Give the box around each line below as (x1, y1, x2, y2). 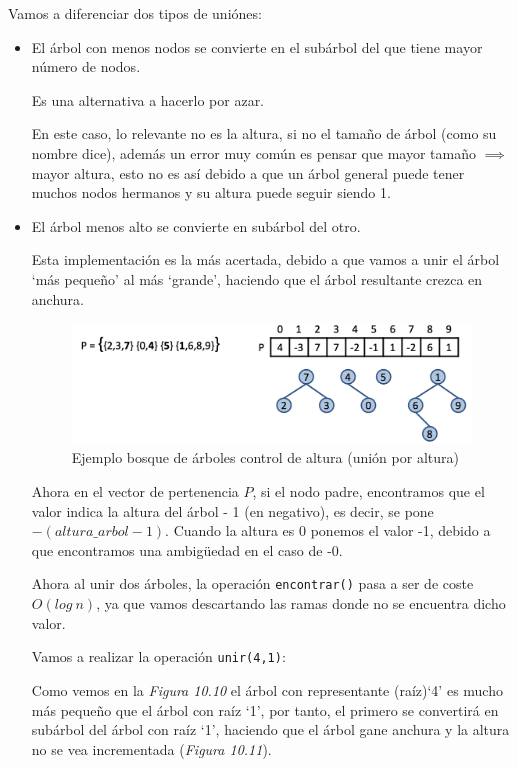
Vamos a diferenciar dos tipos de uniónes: (8, 3, 262, 23)
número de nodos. (31, 56, 141, 77)
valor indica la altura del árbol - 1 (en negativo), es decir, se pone (31, 500, 434, 521)
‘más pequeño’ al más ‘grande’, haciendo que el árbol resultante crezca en (31, 268, 483, 289)
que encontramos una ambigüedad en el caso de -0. (31, 539, 343, 560)
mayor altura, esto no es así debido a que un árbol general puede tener (31, 162, 465, 183)
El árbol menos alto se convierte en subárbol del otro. (31, 215, 361, 236)
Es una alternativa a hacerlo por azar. (31, 89, 265, 110)
